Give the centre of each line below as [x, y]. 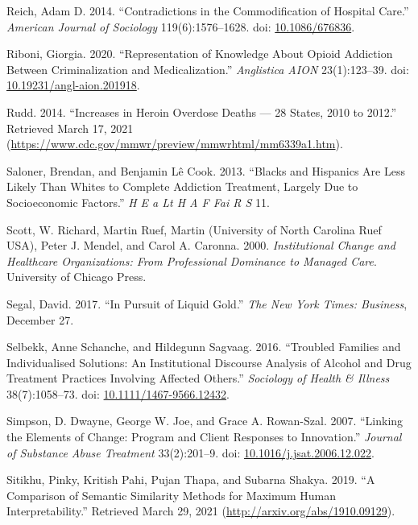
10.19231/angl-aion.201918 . [73, 85]
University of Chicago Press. [77, 277]
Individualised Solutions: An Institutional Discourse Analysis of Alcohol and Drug [209, 362]
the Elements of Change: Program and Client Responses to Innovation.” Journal [204, 437]
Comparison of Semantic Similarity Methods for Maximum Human [172, 495]
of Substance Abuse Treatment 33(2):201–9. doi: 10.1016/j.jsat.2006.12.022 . [190, 452]
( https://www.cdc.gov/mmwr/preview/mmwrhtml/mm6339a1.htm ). [175, 144]
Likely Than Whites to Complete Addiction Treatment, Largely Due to [182, 186]
